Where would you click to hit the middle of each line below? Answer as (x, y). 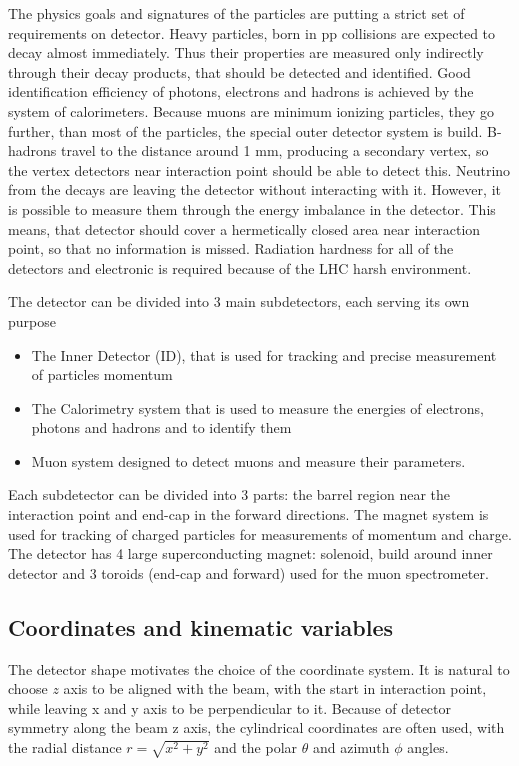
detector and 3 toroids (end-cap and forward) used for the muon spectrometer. (248, 572)
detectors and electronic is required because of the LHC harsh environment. (240, 267)
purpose (32, 320)
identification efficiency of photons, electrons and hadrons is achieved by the (241, 91)
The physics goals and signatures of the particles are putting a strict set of (236, 13)
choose (28, 688)
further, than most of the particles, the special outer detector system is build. (245, 130)
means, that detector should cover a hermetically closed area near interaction (244, 228)
